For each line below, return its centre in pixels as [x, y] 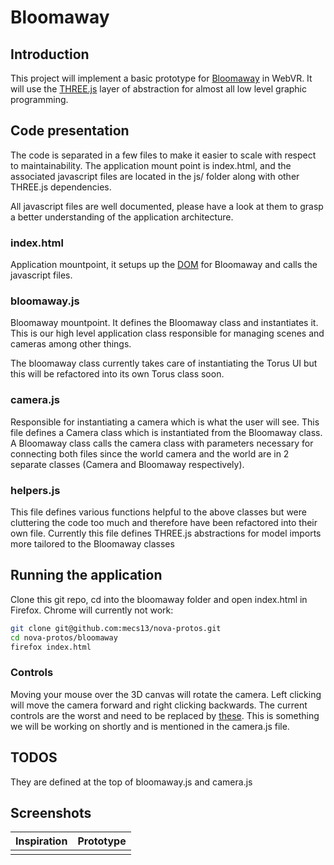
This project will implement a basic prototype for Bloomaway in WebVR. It [161, 78]
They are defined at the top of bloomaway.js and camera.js [131, 782]
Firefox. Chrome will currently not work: [92, 610]
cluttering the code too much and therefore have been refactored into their [164, 522]
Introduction [50, 54]
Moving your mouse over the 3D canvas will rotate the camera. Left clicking [166, 694]
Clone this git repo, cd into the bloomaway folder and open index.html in [159, 599]
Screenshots [51, 812]
